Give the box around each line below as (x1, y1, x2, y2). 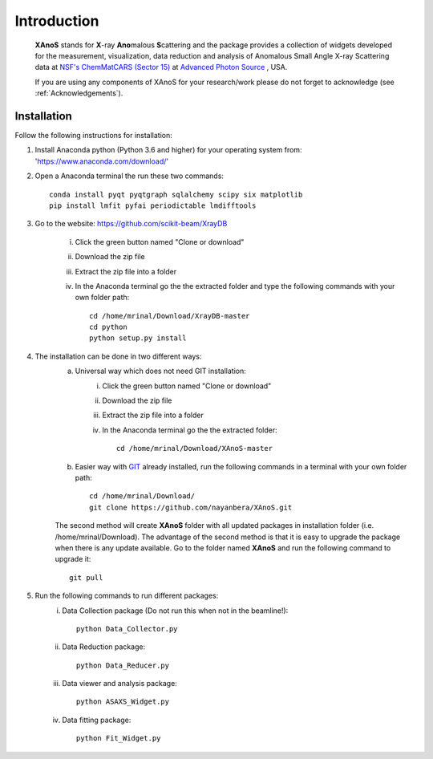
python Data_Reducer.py (76, 660, 170, 670)
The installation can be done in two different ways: (34, 351, 202, 361)
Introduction (14, 12, 99, 30)
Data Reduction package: (62, 642, 146, 651)
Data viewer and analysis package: (62, 679, 178, 688)
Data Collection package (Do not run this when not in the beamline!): (62, 606, 289, 615)
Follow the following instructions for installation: (14, 131, 172, 140)
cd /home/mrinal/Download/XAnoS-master (116, 444, 273, 453)
